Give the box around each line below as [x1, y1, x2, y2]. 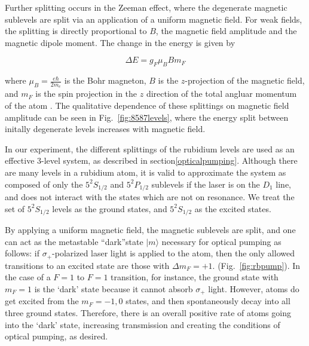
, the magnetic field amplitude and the [155, 25, 297, 37]
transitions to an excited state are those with [5, 259, 170, 271]
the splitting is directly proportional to [5, 25, 147, 37]
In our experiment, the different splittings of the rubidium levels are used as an [5, 142, 295, 155]
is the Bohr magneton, [64, 74, 146, 87]
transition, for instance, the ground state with [111, 271, 279, 283]
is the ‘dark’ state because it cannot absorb [34, 282, 193, 295]
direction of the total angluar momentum [146, 87, 297, 100]
